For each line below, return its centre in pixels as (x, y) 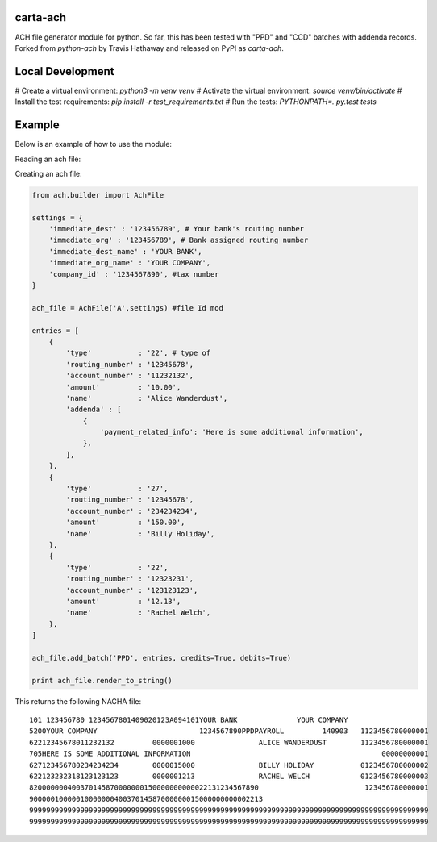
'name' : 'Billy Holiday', (140, 534)
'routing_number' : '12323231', (129, 579)
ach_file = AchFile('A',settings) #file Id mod (127, 308)
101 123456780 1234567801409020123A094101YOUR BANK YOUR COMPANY (189, 720)
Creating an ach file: (48, 173)
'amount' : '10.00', (123, 387)
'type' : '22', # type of (138, 353)
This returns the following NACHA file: (78, 701)
